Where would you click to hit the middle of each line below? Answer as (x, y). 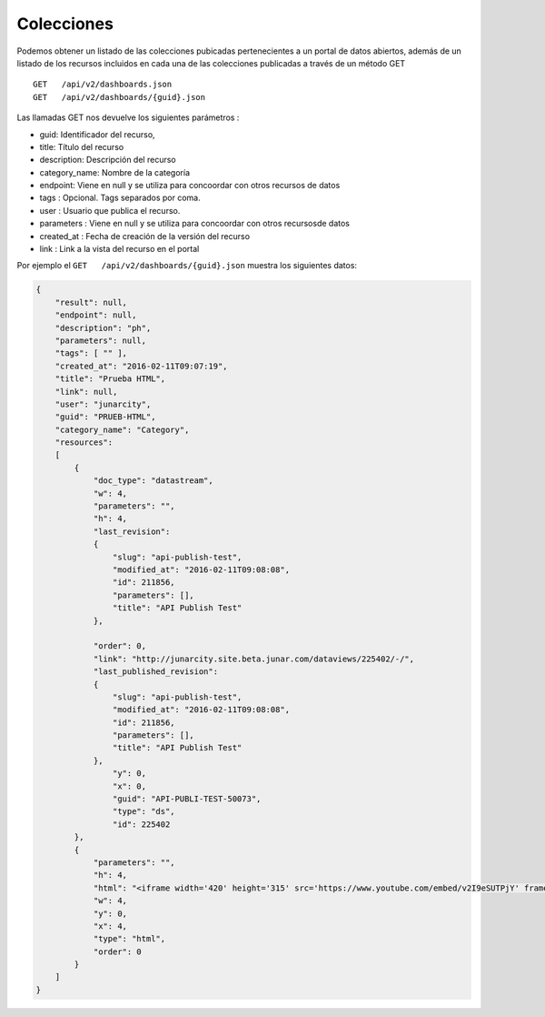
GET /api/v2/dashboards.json (103, 85)
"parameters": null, (101, 340)
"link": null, (86, 392)
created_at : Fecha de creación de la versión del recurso (144, 236)
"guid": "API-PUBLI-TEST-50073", (187, 799)
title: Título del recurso (82, 146)
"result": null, (91, 302)
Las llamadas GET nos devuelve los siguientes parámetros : (128, 117)
